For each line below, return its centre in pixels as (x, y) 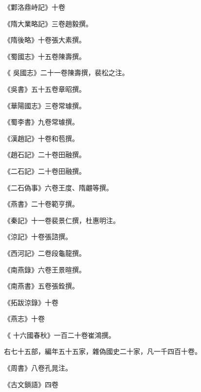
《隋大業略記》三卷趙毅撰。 (48, 23)
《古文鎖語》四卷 (31, 384)
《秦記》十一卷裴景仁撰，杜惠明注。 (62, 220)
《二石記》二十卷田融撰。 (45, 171)
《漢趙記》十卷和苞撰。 (41, 138)
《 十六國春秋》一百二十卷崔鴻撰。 (60, 335)
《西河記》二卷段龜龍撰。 (45, 253)
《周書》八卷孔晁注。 (38, 368)
